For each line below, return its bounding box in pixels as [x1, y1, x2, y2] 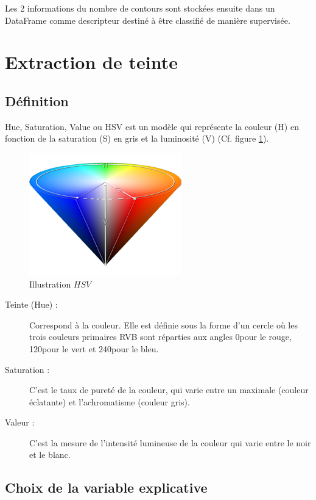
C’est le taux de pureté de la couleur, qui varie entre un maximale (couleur [29, 383, 309, 396]
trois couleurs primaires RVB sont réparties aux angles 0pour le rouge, [29, 330, 292, 343]
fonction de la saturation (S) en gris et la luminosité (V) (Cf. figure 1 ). [5, 132, 269, 145]
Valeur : [5, 416, 35, 429]
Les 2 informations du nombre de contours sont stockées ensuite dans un [5, 2, 275, 14]
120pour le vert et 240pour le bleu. [29, 342, 159, 355]
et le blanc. [29, 448, 71, 461]
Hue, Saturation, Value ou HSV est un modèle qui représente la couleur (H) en [5, 120, 299, 132]
